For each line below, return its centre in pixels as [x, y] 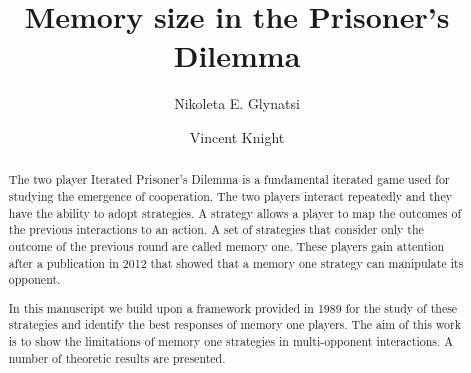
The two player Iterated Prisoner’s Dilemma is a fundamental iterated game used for [229, 179]
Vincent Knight [237, 136]
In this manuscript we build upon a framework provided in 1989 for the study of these [233, 307]
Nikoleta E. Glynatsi [237, 103]
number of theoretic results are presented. [117, 357]
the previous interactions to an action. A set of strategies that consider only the [216, 229]
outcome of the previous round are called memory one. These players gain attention [226, 245]
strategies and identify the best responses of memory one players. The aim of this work [234, 324]
